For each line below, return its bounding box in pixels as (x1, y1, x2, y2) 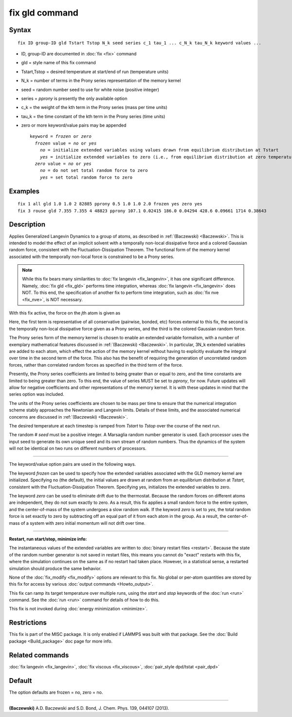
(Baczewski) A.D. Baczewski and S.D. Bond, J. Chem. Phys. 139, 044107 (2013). (9, 705, 170, 711)
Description (9, 221, 46, 229)
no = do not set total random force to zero (39, 168, 148, 173)
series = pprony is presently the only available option (21, 95, 128, 101)
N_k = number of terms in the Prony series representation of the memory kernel (21, 78, 181, 84)
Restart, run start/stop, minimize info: (9, 536, 87, 542)
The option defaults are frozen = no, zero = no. (9, 689, 103, 695)
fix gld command (9, 7, 79, 18)
